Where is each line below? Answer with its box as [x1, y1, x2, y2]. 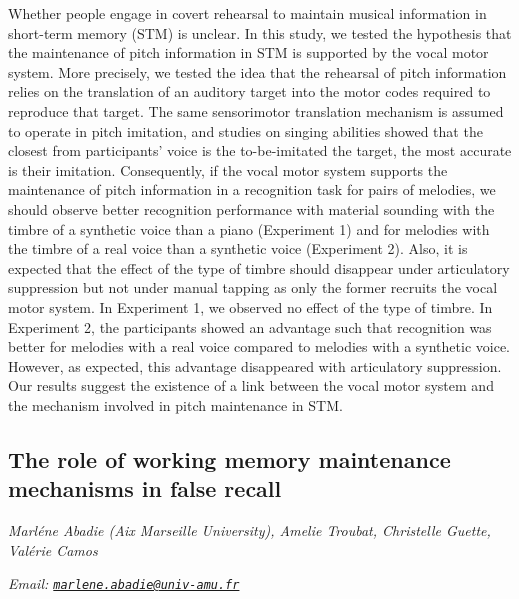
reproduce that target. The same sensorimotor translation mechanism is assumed [8, 100, 504, 121]
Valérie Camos [8, 539, 98, 560]
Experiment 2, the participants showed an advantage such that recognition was [8, 316, 492, 337]
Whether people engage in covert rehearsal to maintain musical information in [8, 3, 487, 23]
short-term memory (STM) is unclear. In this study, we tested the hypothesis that [8, 22, 512, 43]
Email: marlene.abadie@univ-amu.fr [8, 573, 240, 594]
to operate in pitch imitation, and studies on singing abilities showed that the [8, 120, 483, 141]
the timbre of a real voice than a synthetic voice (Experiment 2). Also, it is [8, 238, 468, 259]
